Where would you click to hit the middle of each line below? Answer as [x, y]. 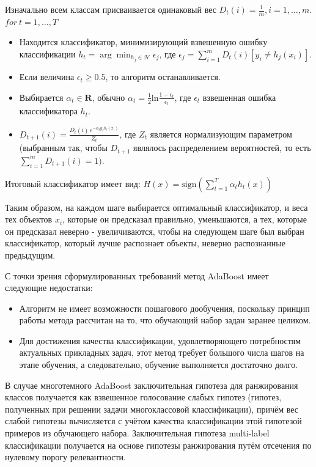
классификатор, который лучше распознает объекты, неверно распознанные [145, 243]
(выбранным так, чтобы [63, 148]
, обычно [108, 97]
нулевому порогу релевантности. [65, 457]
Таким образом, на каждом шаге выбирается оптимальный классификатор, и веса [156, 207]
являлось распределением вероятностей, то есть [222, 148]
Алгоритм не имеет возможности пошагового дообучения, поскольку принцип [164, 308]
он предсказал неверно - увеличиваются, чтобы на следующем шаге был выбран [155, 231]
